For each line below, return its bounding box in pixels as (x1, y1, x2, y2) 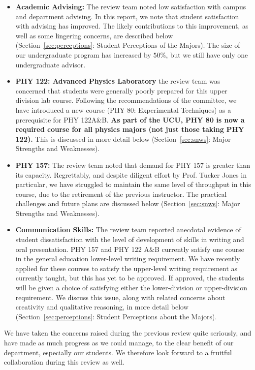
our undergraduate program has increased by (15, 49, 151, 60)
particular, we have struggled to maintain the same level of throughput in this (15, 179, 251, 189)
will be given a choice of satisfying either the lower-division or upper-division (15, 282, 248, 293)
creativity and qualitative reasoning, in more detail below (15, 302, 189, 312)
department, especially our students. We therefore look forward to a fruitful (4, 347, 232, 357)
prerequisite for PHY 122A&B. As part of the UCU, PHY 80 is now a (15, 114, 245, 124)
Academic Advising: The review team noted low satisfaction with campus (15, 1, 246, 11)
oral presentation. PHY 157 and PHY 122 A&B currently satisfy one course (15, 244, 245, 254)
